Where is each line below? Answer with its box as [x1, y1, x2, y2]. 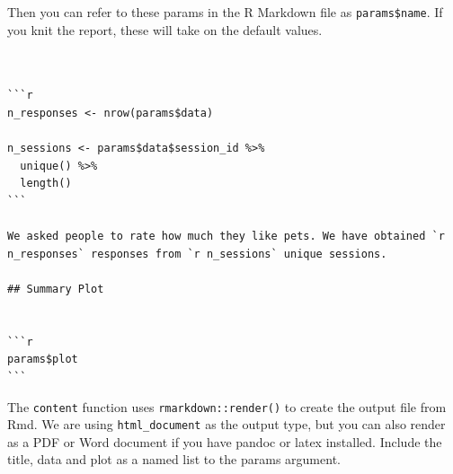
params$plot [7, 353, 78, 366]
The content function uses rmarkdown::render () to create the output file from [7, 397, 447, 416]
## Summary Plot [7, 282, 104, 295]
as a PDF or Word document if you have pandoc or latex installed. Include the [7, 432, 442, 451]
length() [20, 177, 72, 190]
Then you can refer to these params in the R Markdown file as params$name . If [7, 3, 443, 21]
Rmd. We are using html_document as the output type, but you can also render [7, 415, 446, 434]
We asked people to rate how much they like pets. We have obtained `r [7, 230, 445, 243]
